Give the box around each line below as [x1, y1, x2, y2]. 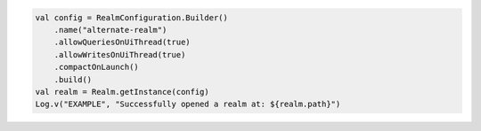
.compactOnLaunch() [53, 62, 140, 73]
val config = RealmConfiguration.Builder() [35, 12, 229, 22]
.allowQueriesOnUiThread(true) [53, 37, 191, 48]
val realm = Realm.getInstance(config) [35, 87, 209, 96]
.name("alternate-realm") [53, 25, 167, 35]
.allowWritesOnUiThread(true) [53, 50, 186, 59]
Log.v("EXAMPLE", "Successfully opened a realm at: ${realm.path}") [35, 99, 341, 110]
